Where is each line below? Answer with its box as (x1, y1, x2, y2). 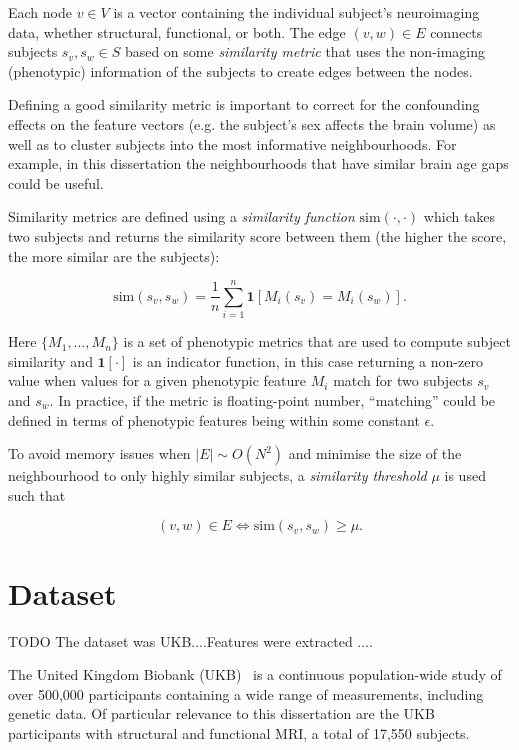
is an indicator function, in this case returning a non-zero (132, 350, 483, 371)
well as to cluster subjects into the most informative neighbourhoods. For (8, 133, 457, 154)
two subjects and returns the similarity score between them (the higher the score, (8, 225, 507, 246)
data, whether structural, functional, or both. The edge (8, 21, 346, 42)
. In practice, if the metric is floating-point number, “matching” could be (49, 390, 496, 411)
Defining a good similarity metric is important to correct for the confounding (8, 94, 480, 115)
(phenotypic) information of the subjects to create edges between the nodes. (8, 60, 473, 81)
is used (444, 465, 486, 486)
